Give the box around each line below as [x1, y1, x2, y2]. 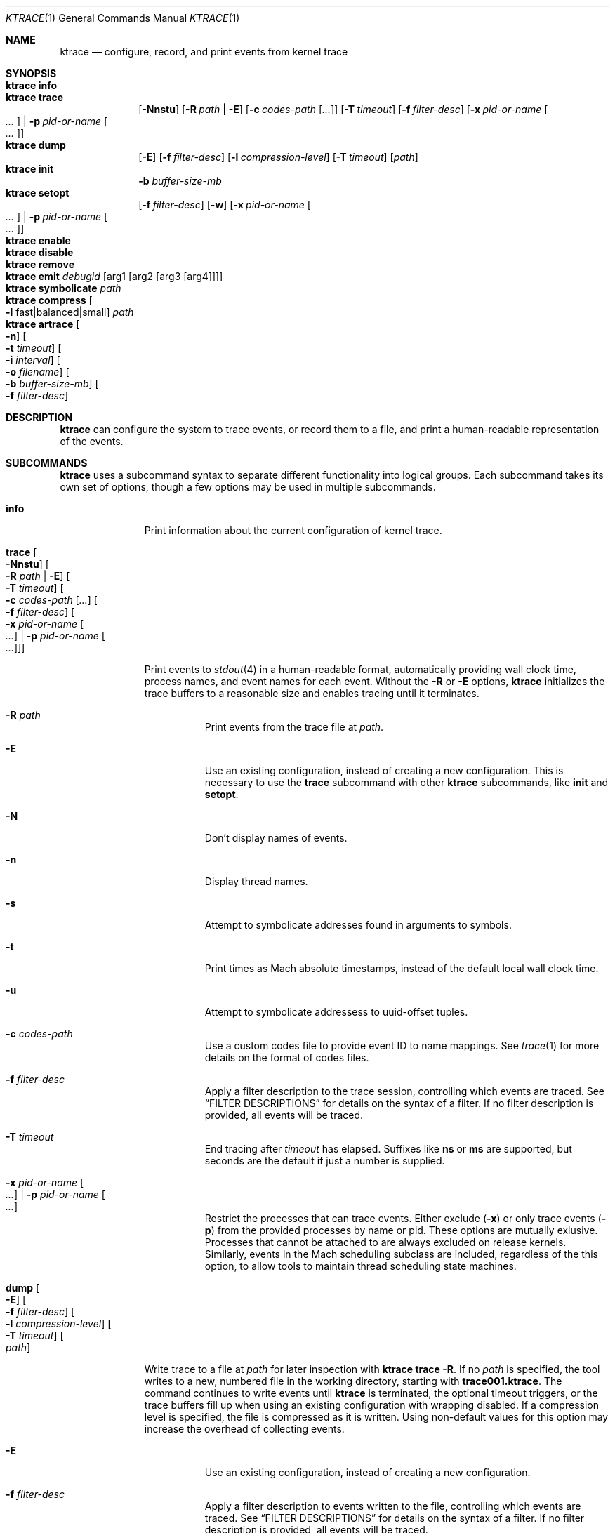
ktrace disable [6, 246, 74, 258]
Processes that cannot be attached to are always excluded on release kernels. [204, 1236, 567, 1248]
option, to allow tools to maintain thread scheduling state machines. [204, 1260, 517, 1272]
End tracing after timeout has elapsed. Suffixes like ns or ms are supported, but [204, 1143, 572, 1155]
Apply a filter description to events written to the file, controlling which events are [204, 1500, 581, 1512]
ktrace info [6, 79, 58, 91]
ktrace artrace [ [6, 318, 80, 330]
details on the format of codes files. [204, 1051, 369, 1063]
